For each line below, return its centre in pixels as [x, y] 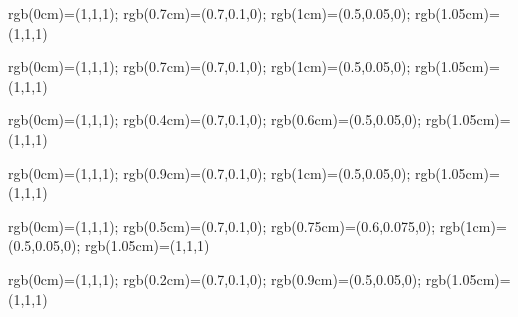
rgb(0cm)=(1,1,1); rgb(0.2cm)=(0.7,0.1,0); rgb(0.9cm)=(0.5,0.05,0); [215, 278]
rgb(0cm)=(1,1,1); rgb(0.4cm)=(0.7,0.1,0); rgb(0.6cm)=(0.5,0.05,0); [215, 119]
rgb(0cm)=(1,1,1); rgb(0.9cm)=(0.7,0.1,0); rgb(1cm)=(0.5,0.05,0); [209, 172]
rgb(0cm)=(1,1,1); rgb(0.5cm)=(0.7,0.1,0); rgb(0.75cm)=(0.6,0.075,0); [222, 225]
